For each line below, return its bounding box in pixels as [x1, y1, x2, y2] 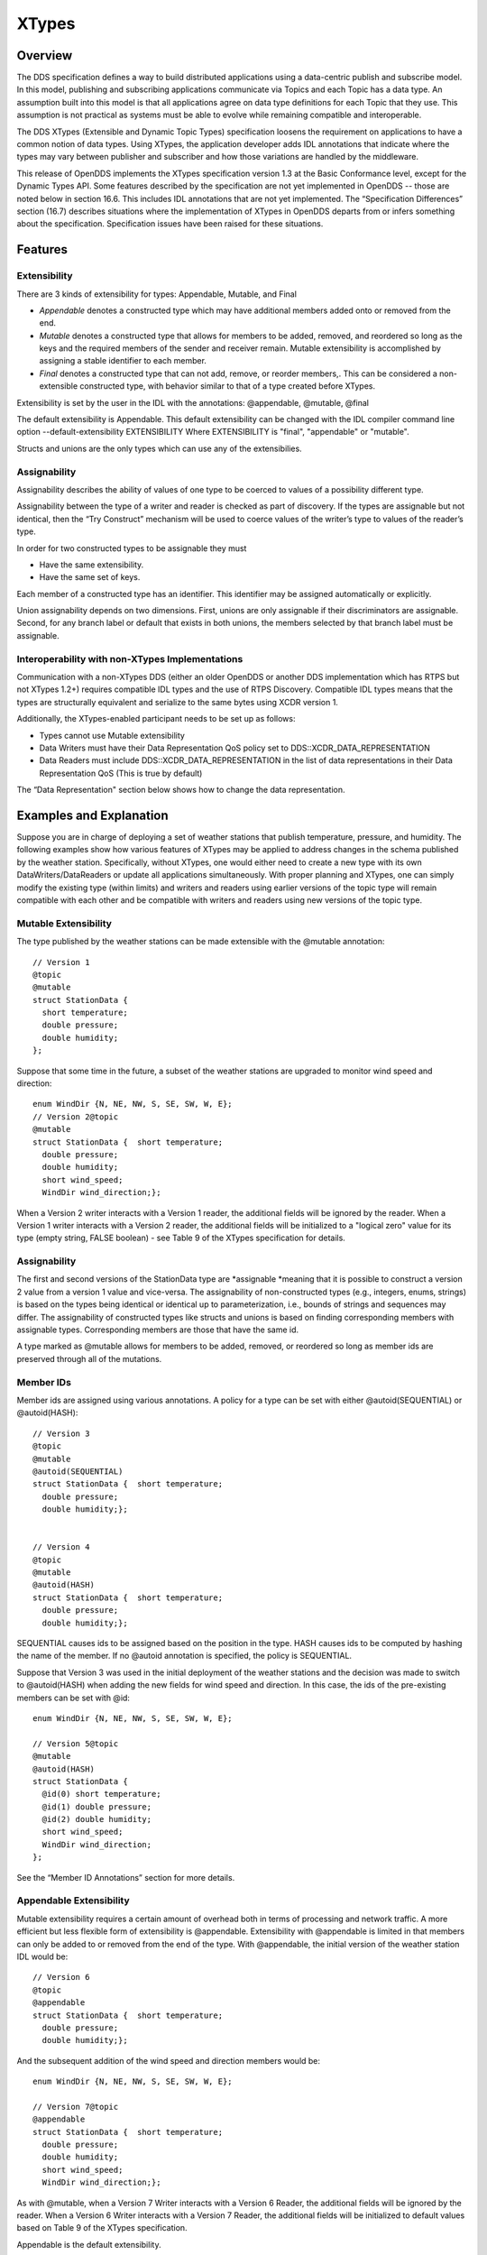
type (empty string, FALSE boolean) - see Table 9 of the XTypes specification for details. [16, 1232, 346, 1244]
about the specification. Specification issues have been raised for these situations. [16, 218, 324, 229]
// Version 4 [32, 1542, 90, 1552]
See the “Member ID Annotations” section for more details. [16, 1872, 235, 1882]
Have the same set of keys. [39, 572, 141, 583]
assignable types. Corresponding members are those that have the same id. [16, 1324, 299, 1335]
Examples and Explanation [16, 807, 169, 823]
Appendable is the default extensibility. [16, 2239, 161, 2250]
